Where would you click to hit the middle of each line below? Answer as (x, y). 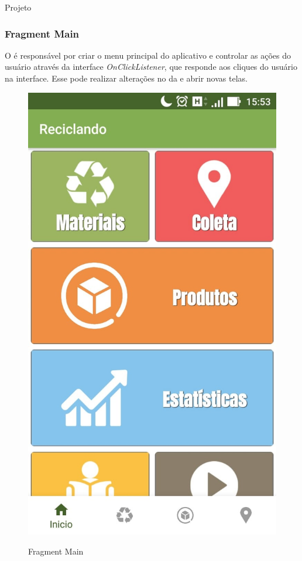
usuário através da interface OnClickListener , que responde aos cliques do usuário (151, 67)
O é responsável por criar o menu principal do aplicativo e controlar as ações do (148, 55)
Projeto (18, 7)
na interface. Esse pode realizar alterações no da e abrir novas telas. (126, 78)
